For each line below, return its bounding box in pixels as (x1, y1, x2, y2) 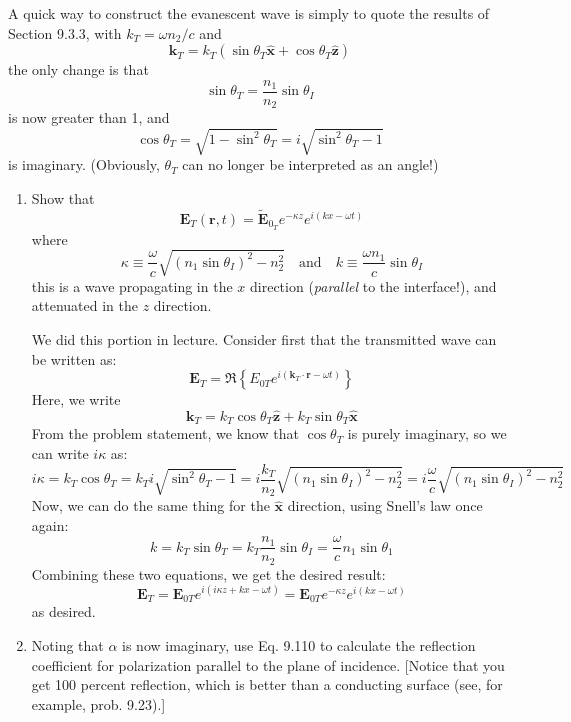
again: (31, 514, 69, 535)
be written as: (31, 348, 117, 369)
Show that (31, 188, 95, 209)
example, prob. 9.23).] (31, 693, 166, 714)
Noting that (31, 635, 104, 656)
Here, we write (31, 389, 121, 410)
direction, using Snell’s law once (287, 495, 483, 516)
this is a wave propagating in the (31, 275, 233, 296)
